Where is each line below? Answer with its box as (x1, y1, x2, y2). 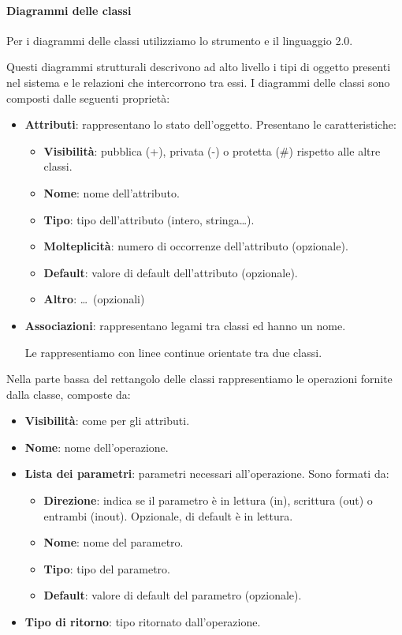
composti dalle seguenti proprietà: (6, 89, 170, 106)
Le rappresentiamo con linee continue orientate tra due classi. (24, 344, 322, 360)
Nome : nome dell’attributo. (43, 184, 180, 201)
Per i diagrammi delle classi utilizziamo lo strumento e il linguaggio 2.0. (6, 32, 353, 48)
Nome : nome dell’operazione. (24, 438, 169, 455)
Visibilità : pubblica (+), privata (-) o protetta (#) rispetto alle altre (43, 142, 381, 159)
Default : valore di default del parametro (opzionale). (43, 587, 302, 603)
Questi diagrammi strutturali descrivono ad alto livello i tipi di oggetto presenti (6, 58, 391, 75)
